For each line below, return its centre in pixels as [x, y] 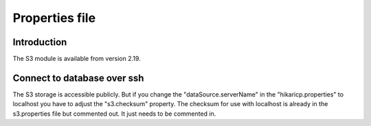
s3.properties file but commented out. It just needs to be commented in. [114, 114]
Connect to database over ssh [78, 78]
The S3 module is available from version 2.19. [77, 59]
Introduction [40, 42]
